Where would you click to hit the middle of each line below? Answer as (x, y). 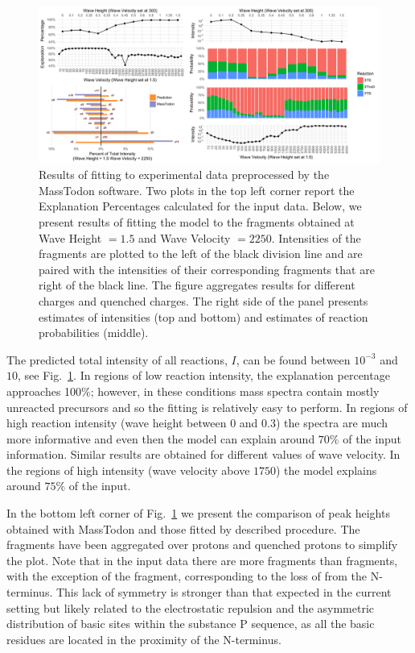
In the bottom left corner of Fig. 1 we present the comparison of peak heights (198, 513)
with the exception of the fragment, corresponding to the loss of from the (187, 576)
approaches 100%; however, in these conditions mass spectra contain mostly (193, 391)
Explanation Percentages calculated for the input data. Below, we (200, 206)
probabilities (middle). (94, 333)
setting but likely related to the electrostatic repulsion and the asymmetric (191, 607)
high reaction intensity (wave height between (117, 423)
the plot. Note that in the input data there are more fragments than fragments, (202, 560)
